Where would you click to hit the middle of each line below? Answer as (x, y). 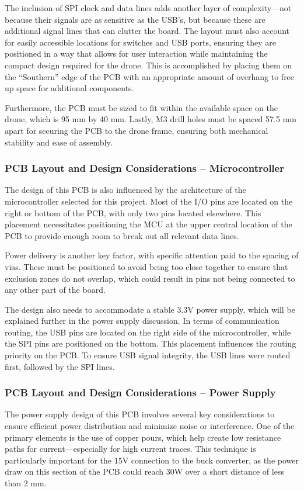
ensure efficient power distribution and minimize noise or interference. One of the (150, 426)
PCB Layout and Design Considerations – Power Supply (140, 393)
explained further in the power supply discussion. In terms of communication (142, 321)
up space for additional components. (69, 88)
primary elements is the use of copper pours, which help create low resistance (143, 437)
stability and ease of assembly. (59, 142)
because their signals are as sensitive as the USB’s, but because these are (135, 19)
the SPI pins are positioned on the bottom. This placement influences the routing (151, 343)
